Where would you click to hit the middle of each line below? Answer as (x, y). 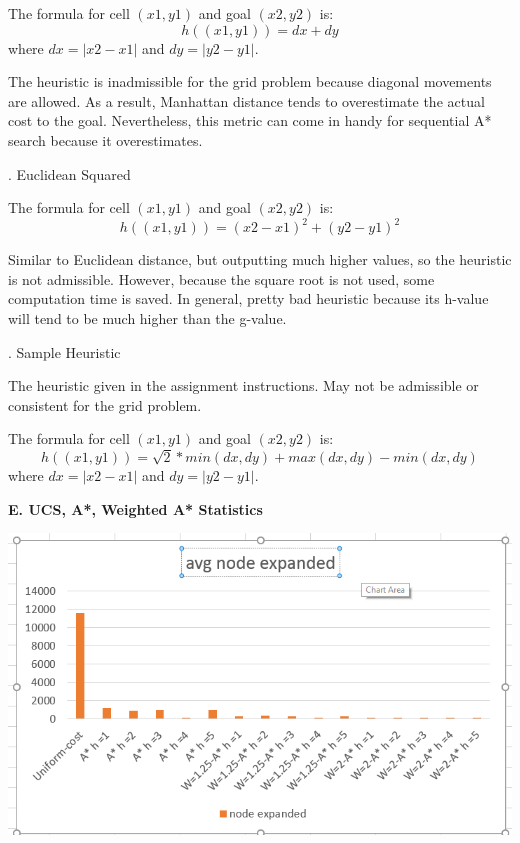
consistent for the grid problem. (105, 404)
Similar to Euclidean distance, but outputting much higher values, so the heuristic (260, 259)
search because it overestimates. (105, 139)
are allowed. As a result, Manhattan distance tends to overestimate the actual (246, 100)
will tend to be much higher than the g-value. (147, 318)
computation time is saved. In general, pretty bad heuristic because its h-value (248, 298)
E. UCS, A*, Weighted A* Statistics (135, 508)
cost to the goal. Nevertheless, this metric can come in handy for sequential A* (250, 120)
